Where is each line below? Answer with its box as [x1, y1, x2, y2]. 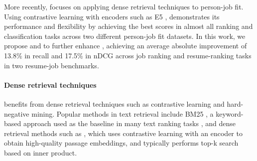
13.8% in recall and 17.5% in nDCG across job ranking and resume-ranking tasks [4, 50, 252, 60]
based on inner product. [4, 147, 77, 158]
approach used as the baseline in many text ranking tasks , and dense [23, 118, 236, 129]
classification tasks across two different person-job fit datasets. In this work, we [4, 30, 246, 41]
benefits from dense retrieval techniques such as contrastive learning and [4, 98, 225, 109]
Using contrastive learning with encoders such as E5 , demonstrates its [4, 11, 220, 21]
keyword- [216, 108, 244, 119]
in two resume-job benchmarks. [4, 60, 99, 70]
